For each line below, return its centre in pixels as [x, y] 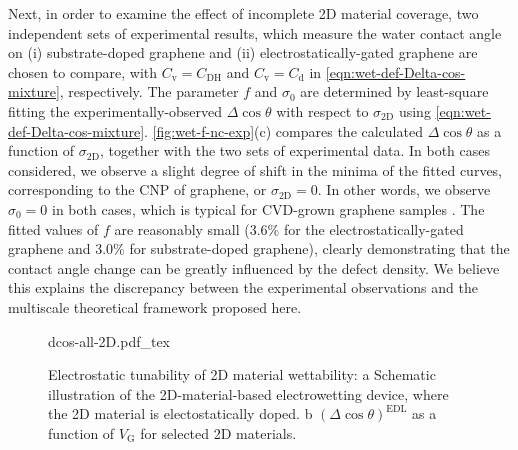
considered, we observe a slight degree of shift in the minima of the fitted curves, [255, 169]
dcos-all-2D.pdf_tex [109, 340]
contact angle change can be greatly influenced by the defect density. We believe [254, 267]
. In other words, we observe [404, 189]
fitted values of [53, 228]
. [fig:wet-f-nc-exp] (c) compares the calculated [283, 130]
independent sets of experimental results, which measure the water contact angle [255, 32]
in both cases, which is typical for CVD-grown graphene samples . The [268, 208]
